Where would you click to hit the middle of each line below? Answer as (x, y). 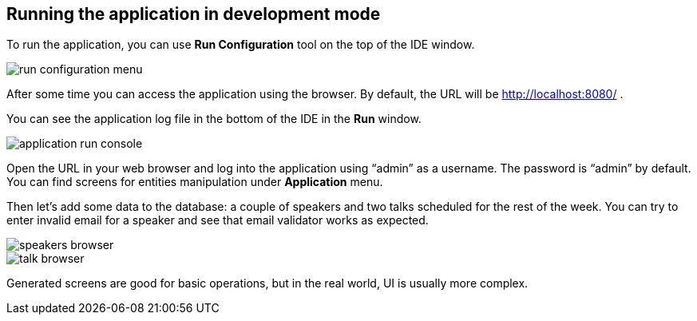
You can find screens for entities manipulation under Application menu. (195, 182)
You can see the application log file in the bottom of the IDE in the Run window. (214, 119)
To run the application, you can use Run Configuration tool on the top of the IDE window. (241, 45)
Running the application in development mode (194, 14)
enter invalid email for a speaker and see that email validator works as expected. (218, 220)
